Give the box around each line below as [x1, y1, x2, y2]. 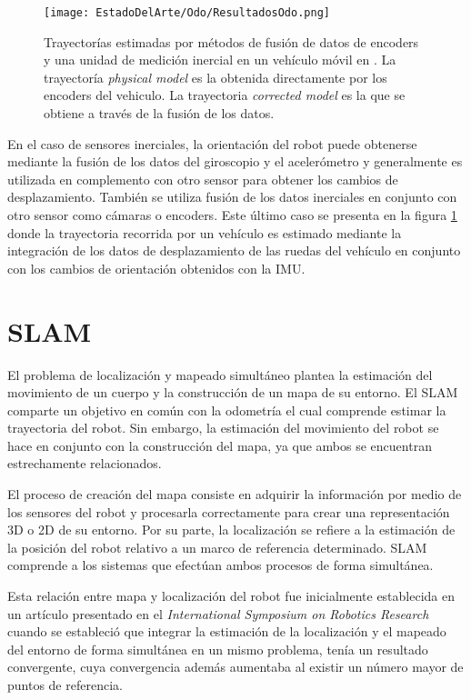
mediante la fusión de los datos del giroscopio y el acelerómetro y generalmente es [7, 152, 463, 171]
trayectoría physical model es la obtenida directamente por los [44, 67, 387, 86]
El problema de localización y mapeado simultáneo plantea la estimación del [7, 365, 433, 384]
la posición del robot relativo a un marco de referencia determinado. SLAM [7, 537, 427, 556]
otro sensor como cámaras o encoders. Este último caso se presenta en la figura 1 [7, 205, 457, 224]
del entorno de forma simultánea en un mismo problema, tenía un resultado [7, 639, 428, 658]
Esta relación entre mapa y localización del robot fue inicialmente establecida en [7, 586, 455, 605]
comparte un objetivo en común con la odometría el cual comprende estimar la [7, 400, 446, 419]
